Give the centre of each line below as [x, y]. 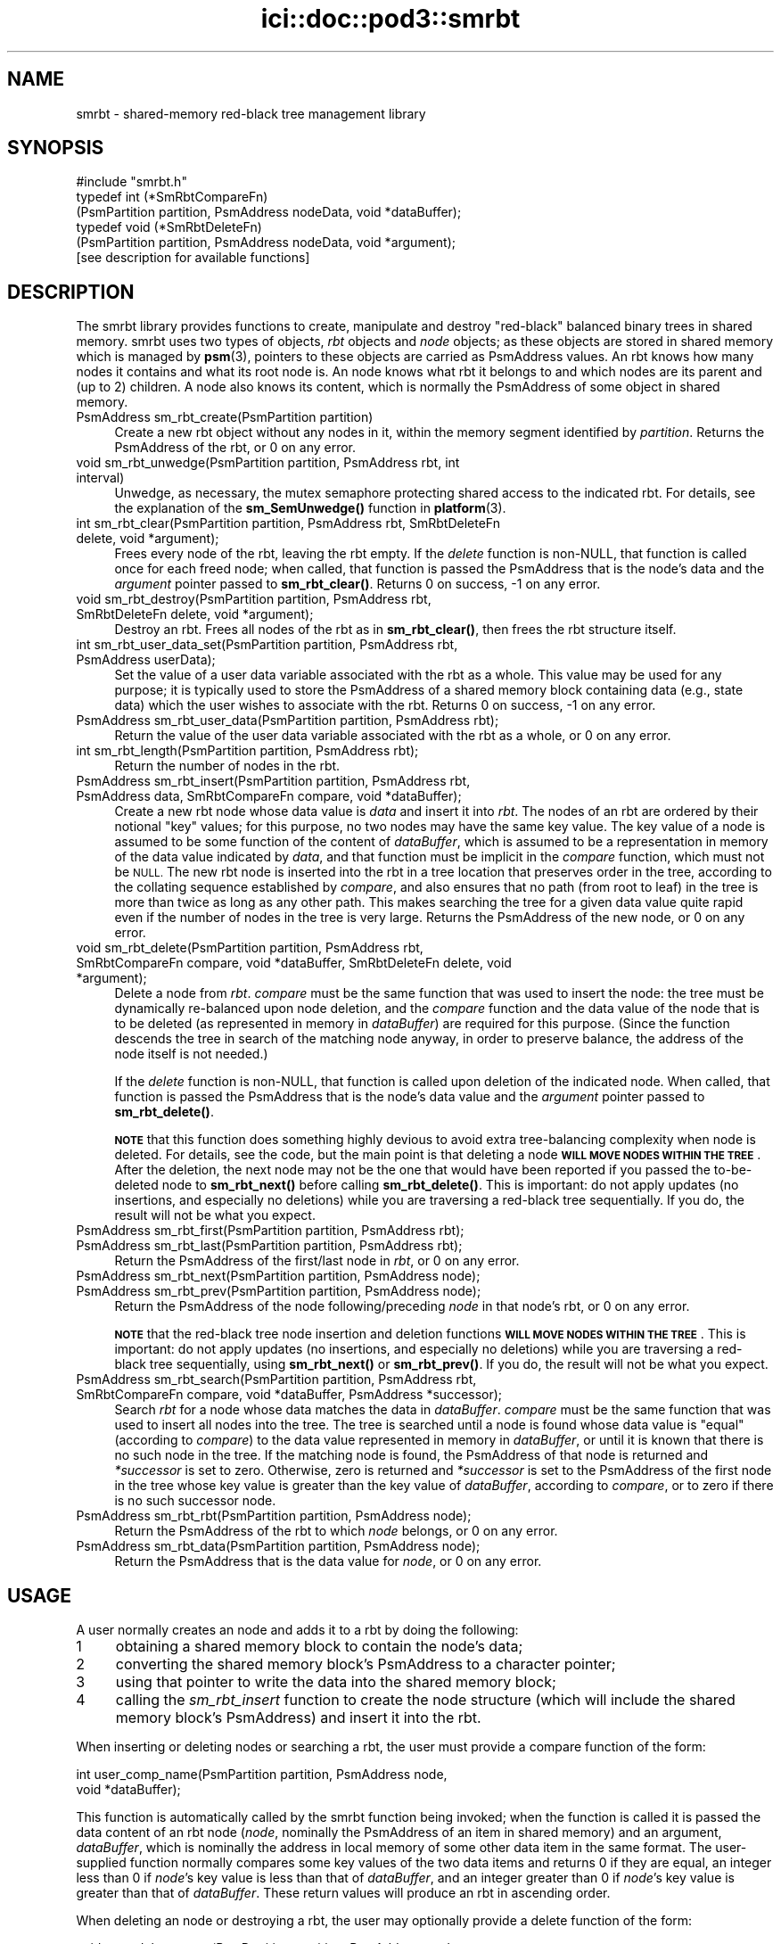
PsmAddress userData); [146, 660]
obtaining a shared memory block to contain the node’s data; [319, 1647]
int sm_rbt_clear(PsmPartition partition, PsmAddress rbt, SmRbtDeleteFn [288, 523]
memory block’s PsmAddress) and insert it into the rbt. [298, 1718]
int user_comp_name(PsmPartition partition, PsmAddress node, [262, 1775]
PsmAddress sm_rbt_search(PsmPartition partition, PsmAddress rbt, [276, 1380]
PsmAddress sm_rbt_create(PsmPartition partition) [225, 417]
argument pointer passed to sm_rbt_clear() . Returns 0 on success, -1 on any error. [358, 584]
